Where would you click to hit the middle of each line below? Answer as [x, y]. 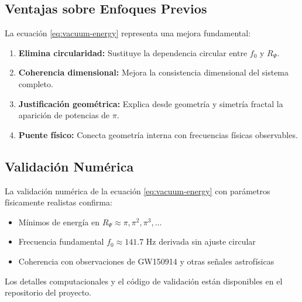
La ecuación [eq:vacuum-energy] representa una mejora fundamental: [128, 33]
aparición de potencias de [64, 115]
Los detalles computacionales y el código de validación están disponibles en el [144, 281]
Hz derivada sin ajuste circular [201, 241]
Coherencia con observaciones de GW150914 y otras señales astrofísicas [146, 261]
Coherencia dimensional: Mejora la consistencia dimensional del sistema [154, 72]
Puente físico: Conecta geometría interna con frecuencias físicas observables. [158, 134]
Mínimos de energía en [59, 222]
